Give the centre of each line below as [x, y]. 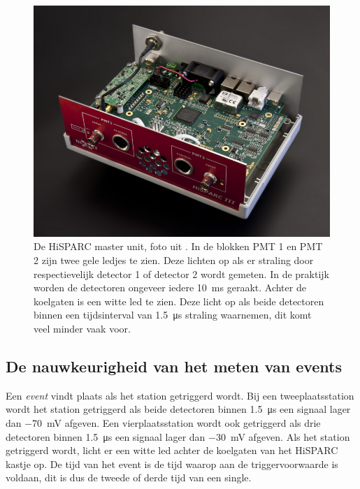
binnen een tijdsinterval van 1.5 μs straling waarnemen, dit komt [173, 315]
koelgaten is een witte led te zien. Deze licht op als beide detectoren [179, 301]
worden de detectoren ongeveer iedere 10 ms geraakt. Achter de [170, 287]
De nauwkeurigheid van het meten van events [174, 366]
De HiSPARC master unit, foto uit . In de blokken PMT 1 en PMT [178, 246]
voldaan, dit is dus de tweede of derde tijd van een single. [129, 477]
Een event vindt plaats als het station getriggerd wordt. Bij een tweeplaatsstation [180, 395]
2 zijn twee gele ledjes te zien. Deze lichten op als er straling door [174, 260]
